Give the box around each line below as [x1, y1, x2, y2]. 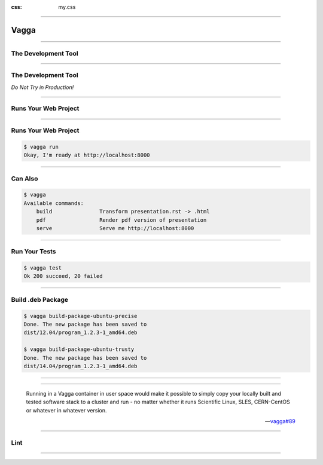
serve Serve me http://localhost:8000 [36, 225, 194, 231]
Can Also [11, 174, 38, 182]
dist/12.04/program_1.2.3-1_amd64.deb [23, 329, 138, 336]
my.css [58, 4, 76, 10]
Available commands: [23, 200, 84, 206]
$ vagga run [23, 143, 59, 150]
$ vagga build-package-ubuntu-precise [23, 313, 138, 319]
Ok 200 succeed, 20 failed [23, 273, 103, 280]
